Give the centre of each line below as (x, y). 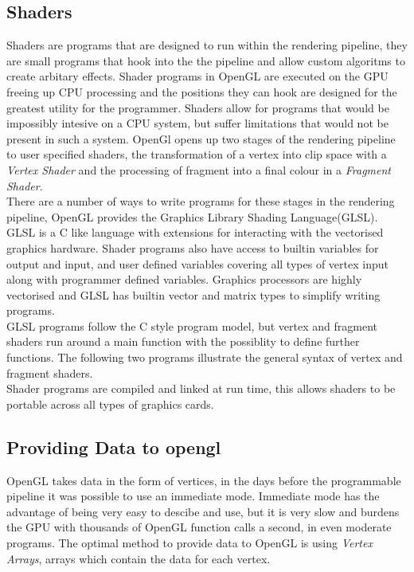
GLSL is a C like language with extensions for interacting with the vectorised (195, 232)
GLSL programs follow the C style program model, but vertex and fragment (192, 325)
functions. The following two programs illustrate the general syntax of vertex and (205, 357)
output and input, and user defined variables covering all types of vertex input (197, 263)
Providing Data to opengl (114, 447)
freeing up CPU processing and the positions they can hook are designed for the (202, 91)
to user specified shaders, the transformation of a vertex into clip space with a (197, 154)
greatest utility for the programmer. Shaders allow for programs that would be (198, 107)
